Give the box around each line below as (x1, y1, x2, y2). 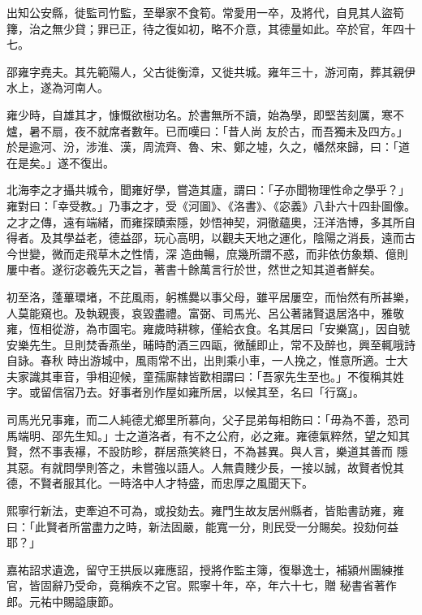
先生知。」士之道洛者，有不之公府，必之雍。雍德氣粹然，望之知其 (62, 427, 410, 444)
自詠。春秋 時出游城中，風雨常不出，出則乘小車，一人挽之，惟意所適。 (6, 352, 385, 369)
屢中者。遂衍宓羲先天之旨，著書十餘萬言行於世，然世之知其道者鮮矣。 (6, 261, 381, 278)
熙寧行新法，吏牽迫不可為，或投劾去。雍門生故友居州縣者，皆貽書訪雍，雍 (6, 502, 404, 519)
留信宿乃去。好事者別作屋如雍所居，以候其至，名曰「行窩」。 (40, 383, 364, 401)
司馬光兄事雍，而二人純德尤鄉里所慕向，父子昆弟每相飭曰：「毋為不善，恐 (6, 411, 398, 428)
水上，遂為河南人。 (6, 79, 109, 96)
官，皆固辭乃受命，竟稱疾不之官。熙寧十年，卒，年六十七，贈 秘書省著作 (6, 577, 397, 594)
